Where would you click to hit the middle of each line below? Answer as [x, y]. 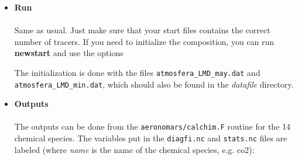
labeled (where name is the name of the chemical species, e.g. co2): [134, 149]
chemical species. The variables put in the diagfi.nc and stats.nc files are [151, 138]
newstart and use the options [69, 53]
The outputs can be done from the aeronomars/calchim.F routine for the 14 [153, 126]
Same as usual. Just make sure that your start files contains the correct [142, 30]
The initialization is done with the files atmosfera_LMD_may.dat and [137, 72]
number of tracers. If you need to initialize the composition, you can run [144, 41]
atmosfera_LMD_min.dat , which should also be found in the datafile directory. [154, 84]
